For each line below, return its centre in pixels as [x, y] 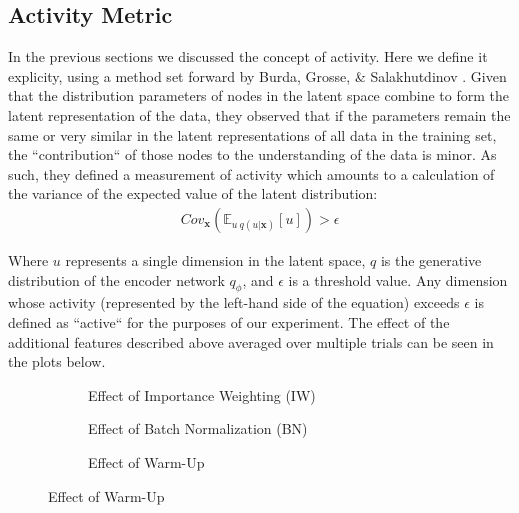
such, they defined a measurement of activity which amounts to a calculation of [251, 173]
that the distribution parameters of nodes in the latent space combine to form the [258, 95]
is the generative [431, 259]
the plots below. [57, 361]
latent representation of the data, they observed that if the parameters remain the [259, 114]
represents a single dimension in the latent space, [215, 259]
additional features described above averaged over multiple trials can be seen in [251, 341]
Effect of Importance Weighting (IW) [202, 394]
